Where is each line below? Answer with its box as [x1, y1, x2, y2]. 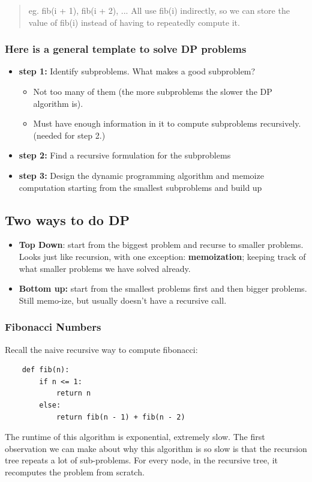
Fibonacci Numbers [5, 319, 101, 334]
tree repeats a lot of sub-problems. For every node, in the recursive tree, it [5, 454, 278, 466]
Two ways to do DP [5, 210, 130, 229]
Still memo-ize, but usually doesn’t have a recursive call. [19, 294, 227, 306]
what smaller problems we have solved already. [19, 262, 191, 274]
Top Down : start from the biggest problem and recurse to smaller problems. [19, 238, 304, 251]
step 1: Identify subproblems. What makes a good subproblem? [19, 65, 256, 77]
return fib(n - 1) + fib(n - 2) [56, 412, 185, 421]
